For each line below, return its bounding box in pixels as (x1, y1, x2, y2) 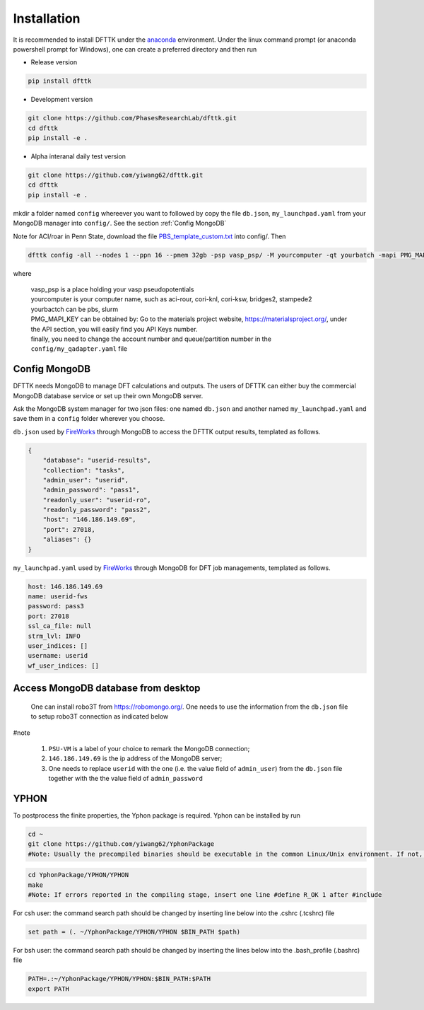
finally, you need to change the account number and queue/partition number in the (30, 335, 272, 343)
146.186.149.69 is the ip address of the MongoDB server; (48, 754, 223, 763)
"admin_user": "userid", (42, 476, 129, 484)
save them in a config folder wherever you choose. (13, 414, 165, 423)
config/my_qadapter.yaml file (30, 344, 127, 353)
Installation (13, 11, 81, 26)
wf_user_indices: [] (28, 661, 99, 670)
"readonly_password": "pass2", (42, 506, 151, 514)
